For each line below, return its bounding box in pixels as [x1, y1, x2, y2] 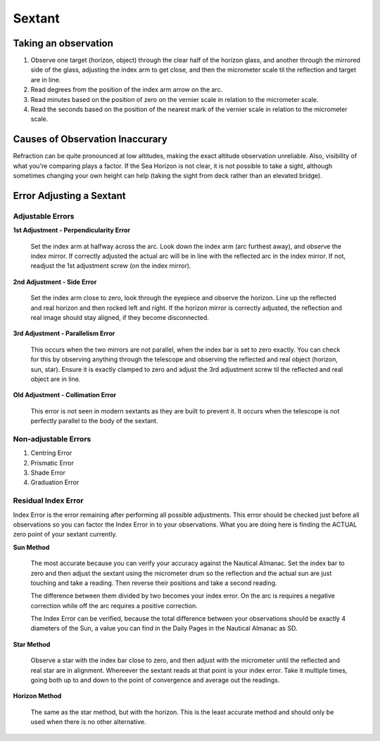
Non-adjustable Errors [13, 434, 91, 444]
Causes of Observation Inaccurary [13, 134, 168, 146]
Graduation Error [30, 478, 80, 487]
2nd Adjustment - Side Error [13, 278, 97, 286]
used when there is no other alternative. [30, 718, 146, 726]
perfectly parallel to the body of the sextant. [30, 417, 158, 425]
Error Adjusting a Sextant [13, 190, 126, 202]
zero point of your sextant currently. [13, 530, 118, 539]
